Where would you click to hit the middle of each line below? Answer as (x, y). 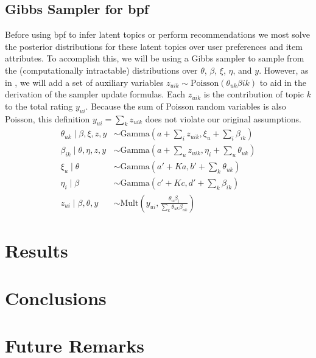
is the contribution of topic (254, 94)
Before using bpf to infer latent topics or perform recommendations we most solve (157, 34)
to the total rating (39, 106)
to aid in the (283, 82)
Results (37, 250)
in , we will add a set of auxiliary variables (84, 82)
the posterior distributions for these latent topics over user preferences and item (154, 46)
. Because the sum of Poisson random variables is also (186, 106)
